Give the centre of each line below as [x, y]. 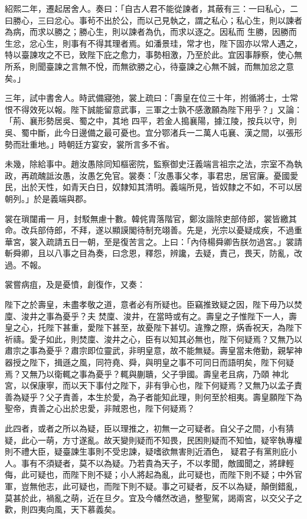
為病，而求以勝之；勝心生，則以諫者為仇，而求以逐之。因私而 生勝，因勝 [147, 32]
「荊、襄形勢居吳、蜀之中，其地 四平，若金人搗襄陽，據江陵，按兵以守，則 [151, 121]
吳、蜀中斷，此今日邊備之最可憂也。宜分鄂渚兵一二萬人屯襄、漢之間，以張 [149, 132]
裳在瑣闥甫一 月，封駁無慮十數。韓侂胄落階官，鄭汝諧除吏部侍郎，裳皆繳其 [151, 218]
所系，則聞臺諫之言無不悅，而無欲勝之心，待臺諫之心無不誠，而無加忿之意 [149, 66]
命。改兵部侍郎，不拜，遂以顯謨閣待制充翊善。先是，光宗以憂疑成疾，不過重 [153, 230]
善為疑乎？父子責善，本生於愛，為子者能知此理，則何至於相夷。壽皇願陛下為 [153, 396]
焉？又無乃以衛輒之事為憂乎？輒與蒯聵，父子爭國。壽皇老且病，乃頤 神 [143, 373]
